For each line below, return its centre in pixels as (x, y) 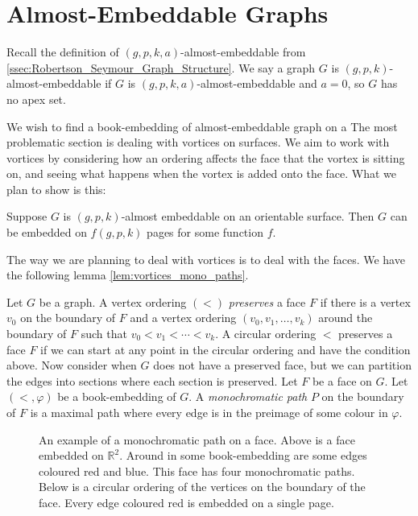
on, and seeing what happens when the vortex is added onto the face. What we (202, 173)
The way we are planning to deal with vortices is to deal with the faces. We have (206, 259)
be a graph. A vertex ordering (113, 301)
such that (104, 334)
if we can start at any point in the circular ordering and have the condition (226, 349)
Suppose (27, 216)
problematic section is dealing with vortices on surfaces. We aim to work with (198, 142)
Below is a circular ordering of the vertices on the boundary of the (202, 487)
